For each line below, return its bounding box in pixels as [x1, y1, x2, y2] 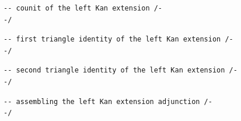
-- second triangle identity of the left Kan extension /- [4, 66, 237, 75]
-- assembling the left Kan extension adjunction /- [4, 97, 212, 106]
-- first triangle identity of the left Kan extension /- [4, 35, 233, 44]
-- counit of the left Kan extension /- [4, 4, 163, 12]
